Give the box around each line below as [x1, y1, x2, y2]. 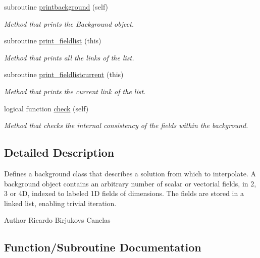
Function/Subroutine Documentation [4, 239, 201, 255]
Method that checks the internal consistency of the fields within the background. [4, 120, 248, 131]
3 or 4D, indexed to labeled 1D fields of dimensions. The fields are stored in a [4, 188, 244, 199]
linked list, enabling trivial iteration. [4, 198, 117, 208]
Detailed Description [4, 145, 115, 160]
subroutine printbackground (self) [4, 2, 109, 12]
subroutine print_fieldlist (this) [4, 35, 101, 46]
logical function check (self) [4, 103, 89, 113]
